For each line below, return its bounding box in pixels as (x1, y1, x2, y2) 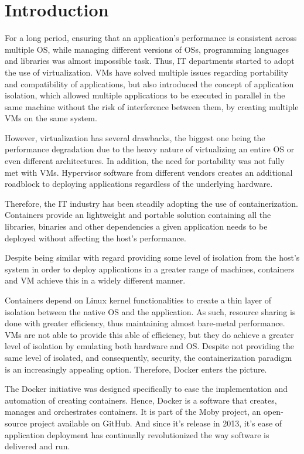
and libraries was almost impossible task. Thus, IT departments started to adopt (5, 54, 295, 67)
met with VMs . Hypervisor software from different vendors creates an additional (5, 166, 293, 178)
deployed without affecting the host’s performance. (5, 231, 186, 244)
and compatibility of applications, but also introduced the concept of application (5, 77, 294, 90)
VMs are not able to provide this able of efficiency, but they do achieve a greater (5, 328, 294, 340)
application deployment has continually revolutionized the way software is (5, 428, 269, 441)
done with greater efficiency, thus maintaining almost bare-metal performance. (5, 317, 285, 329)
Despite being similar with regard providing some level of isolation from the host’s (5, 251, 300, 264)
